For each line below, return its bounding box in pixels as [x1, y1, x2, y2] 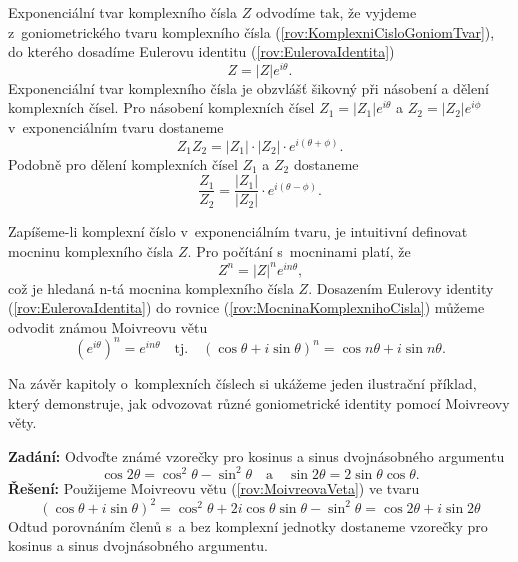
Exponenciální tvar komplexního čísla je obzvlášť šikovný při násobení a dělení [8, 77, 489, 98]
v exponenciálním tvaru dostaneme [8, 117, 224, 138]
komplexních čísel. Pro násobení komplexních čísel [8, 97, 315, 118]
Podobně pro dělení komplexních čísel [8, 153, 238, 174]
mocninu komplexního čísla [8, 240, 174, 261]
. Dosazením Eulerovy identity [308, 277, 494, 298]
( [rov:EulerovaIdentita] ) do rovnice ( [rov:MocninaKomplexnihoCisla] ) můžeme [8, 297, 485, 318]
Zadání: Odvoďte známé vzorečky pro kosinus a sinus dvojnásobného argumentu [8, 445, 505, 466]
